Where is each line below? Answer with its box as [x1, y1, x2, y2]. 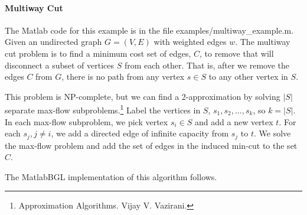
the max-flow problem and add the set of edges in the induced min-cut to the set [5, 139, 298, 151]
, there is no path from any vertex [61, 70, 185, 83]
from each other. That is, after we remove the [124, 58, 289, 71]
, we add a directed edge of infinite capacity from [51, 127, 229, 139]
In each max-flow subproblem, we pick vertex [5, 115, 168, 128]
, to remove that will [199, 47, 274, 59]
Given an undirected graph [5, 35, 102, 48]
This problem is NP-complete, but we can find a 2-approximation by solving [5, 90, 280, 102]
